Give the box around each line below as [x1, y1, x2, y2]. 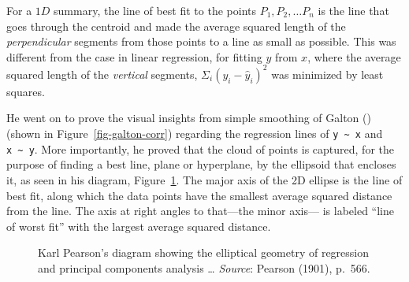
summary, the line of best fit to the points [54, 2, 256, 18]
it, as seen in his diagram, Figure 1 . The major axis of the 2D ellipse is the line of [6, 171, 403, 187]
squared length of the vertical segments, [6, 65, 198, 82]
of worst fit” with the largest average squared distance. [6, 217, 271, 234]
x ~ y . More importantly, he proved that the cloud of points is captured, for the [6, 140, 394, 157]
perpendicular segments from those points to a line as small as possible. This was [6, 33, 396, 50]
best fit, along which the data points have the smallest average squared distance [6, 187, 392, 203]
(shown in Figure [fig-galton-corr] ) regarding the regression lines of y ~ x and [6, 125, 383, 142]
